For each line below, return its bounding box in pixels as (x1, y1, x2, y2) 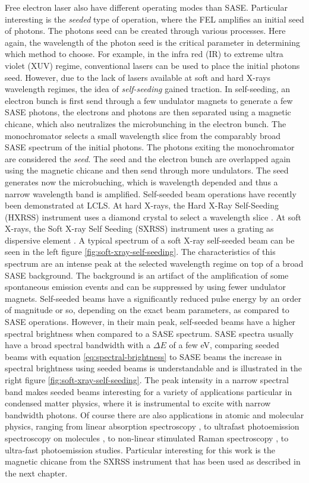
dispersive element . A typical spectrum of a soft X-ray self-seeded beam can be (5, 233, 295, 246)
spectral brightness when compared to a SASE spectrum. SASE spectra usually (5, 327, 294, 339)
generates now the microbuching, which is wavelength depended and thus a (5, 175, 278, 188)
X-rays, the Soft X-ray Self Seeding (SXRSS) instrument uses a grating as (5, 222, 274, 235)
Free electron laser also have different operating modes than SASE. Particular (5, 1, 288, 13)
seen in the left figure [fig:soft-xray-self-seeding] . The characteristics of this (5, 245, 276, 258)
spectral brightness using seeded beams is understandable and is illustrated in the (5, 362, 302, 374)
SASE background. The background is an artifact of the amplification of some (5, 269, 289, 281)
